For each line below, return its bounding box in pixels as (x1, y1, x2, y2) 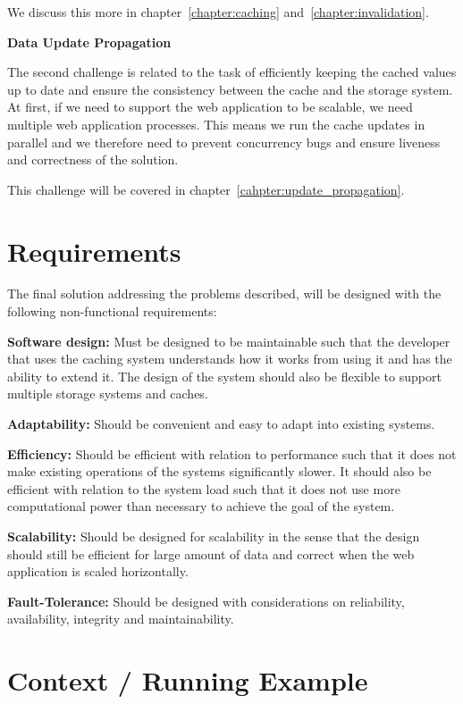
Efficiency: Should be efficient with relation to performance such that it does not (7, 444, 457, 463)
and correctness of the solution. (7, 150, 179, 169)
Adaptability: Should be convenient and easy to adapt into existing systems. (7, 415, 435, 433)
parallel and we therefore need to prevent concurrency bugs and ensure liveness (7, 132, 441, 151)
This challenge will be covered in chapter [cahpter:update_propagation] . (7, 180, 405, 198)
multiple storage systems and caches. (7, 384, 208, 403)
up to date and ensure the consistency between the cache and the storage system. (7, 80, 453, 98)
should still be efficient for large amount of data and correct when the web (7, 544, 415, 563)
